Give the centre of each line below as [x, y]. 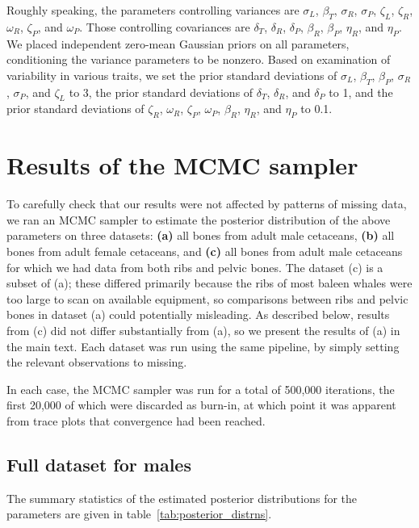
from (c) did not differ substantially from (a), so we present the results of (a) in [203, 331]
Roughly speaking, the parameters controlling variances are [153, 10]
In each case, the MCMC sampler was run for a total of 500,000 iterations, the [201, 389]
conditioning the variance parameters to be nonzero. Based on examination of [199, 59]
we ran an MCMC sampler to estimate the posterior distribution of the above [199, 219]
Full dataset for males [99, 464]
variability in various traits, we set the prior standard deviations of [172, 75]
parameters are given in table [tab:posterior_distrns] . [139, 514]
